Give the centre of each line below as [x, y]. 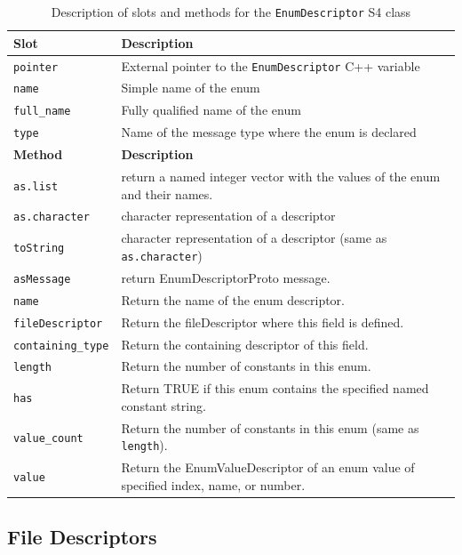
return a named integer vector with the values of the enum [281, 176]
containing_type [61, 346]
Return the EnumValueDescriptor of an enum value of [268, 467]
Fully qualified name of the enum [211, 110]
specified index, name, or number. [213, 484]
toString [39, 249]
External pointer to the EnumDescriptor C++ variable [271, 65]
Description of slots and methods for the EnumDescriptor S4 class [231, 12]
